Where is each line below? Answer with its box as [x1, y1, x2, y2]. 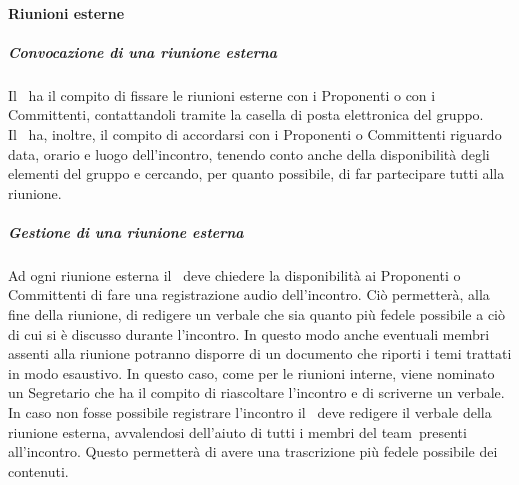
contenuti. [8, 460, 69, 481]
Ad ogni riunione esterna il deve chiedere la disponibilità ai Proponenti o [8, 264, 461, 285]
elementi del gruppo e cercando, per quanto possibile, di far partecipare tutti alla [8, 163, 505, 184]
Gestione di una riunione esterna [8, 221, 244, 242]
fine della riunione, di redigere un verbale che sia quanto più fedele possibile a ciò [8, 304, 506, 325]
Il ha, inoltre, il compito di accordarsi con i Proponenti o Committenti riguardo [8, 123, 502, 144]
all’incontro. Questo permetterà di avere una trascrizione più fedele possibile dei [8, 441, 498, 462]
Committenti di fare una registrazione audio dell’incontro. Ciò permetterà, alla [8, 284, 490, 305]
